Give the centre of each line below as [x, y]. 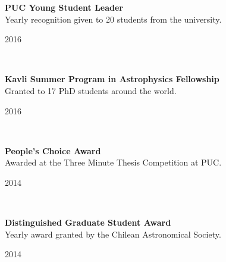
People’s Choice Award [53, 150]
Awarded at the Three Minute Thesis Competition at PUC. [113, 162]
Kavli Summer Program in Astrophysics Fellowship [112, 79]
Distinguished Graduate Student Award [88, 222]
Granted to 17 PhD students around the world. [91, 90]
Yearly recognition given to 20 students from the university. [113, 19]
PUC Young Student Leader [64, 7]
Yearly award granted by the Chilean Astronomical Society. [113, 234]
